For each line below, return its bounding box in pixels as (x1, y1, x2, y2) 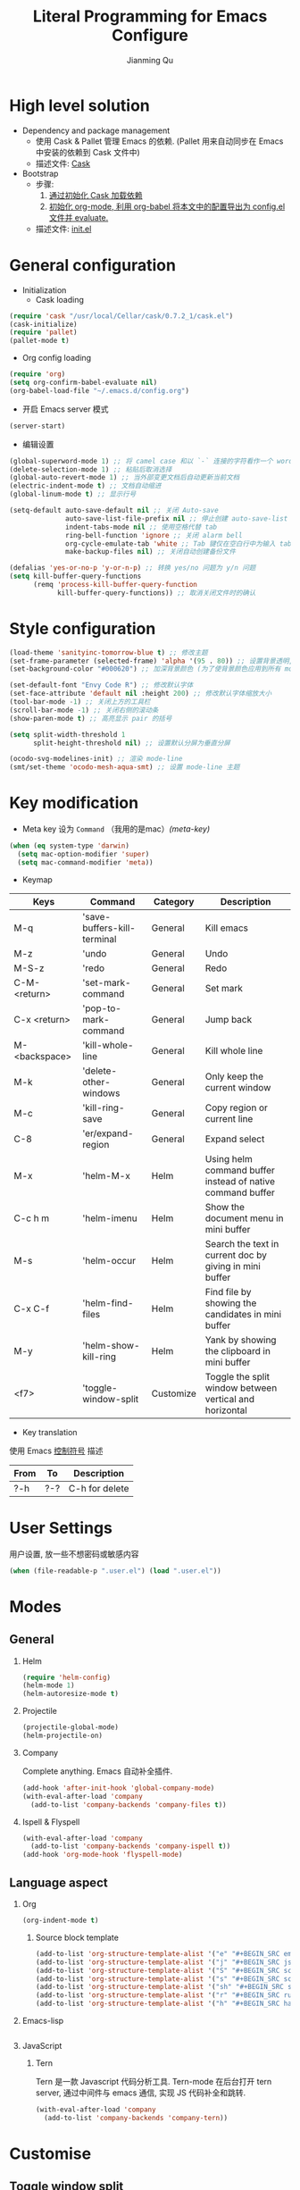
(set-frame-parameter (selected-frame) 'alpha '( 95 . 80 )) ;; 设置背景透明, (9, 656, 294, 665)
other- (82, 1075, 112, 1088)
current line (204, 1112, 254, 1124)
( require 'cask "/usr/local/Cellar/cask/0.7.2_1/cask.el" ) (9, 311, 234, 321)
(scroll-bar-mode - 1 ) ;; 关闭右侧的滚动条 (9, 706, 159, 715)
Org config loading (21, 353, 92, 364)
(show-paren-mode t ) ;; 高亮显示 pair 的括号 (9, 714, 172, 723)
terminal (82, 932, 117, 945)
